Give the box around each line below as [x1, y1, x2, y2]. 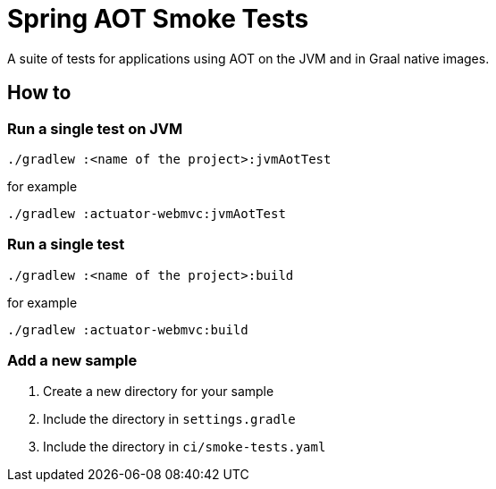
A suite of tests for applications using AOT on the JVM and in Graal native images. [7, 50, 490, 66]
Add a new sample [7, 351, 138, 370]
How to [7, 81, 71, 105]
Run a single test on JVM [7, 119, 183, 138]
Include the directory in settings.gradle [43, 411, 296, 427]
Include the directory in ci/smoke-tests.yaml [43, 439, 326, 455]
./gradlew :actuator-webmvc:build [7, 322, 248, 337]
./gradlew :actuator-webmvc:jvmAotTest [7, 206, 286, 221]
